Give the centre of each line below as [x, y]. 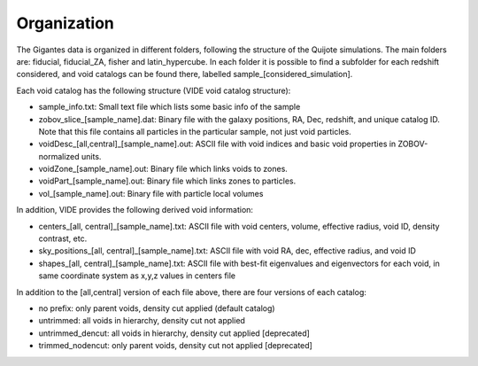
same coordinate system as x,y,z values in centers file [137, 276]
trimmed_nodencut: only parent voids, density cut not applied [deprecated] [176, 346]
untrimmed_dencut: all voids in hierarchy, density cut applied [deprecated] [174, 333]
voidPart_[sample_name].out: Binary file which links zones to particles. [167, 181]
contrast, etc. [63, 238]
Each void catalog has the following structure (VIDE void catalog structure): [154, 90]
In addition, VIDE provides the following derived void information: [135, 210]
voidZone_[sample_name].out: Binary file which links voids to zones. [163, 169]
